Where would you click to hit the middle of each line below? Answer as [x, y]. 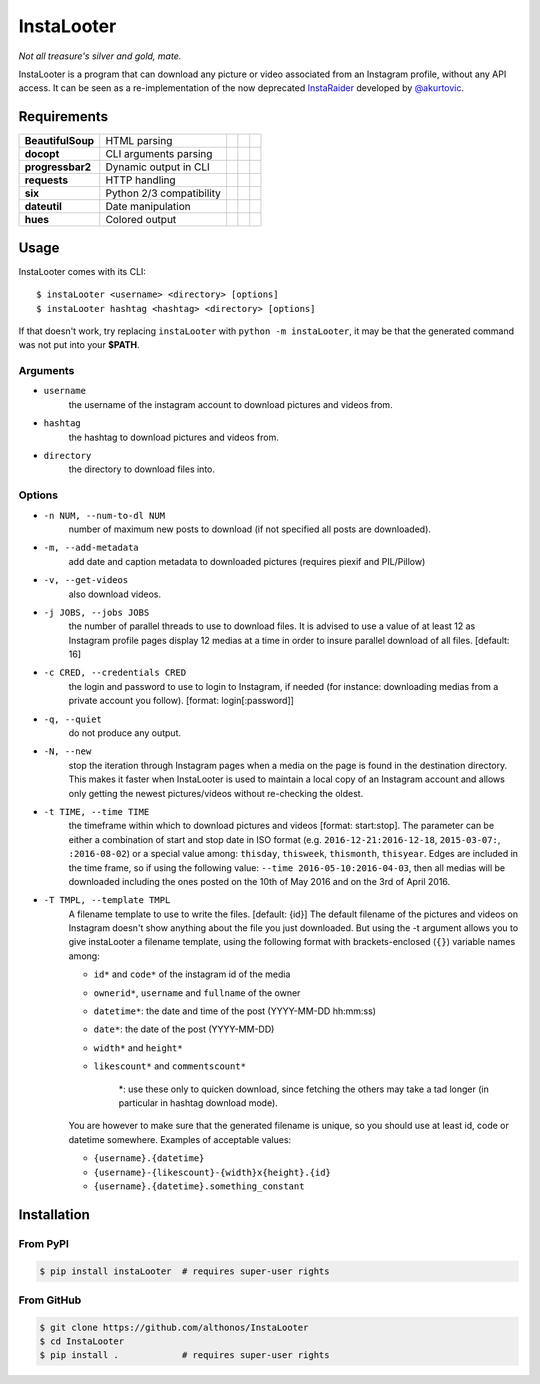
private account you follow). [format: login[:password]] [181, 701]
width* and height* [138, 1047]
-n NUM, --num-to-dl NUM [104, 515]
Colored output [141, 220]
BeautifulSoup [59, 141]
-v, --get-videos [86, 580]
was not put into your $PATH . [79, 345]
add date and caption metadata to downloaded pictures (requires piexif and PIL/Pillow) [247, 561]
